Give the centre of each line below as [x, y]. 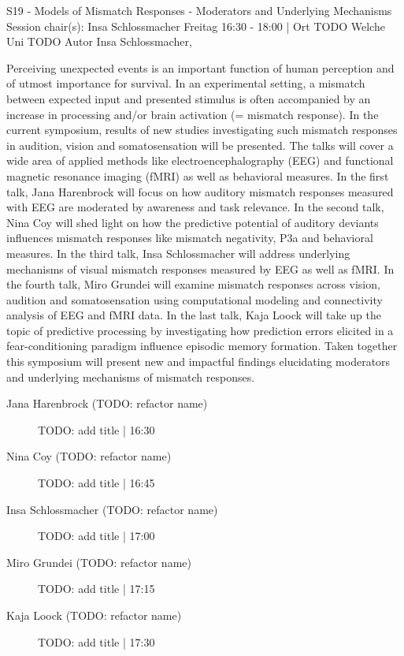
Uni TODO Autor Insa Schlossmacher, [99, 41]
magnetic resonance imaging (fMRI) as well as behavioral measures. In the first [198, 175]
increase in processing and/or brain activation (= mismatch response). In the [193, 114]
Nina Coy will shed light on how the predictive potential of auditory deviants [193, 222]
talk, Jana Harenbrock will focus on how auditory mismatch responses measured [200, 191]
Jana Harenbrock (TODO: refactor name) [107, 403]
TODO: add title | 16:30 [96, 429]
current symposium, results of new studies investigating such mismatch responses [202, 130]
